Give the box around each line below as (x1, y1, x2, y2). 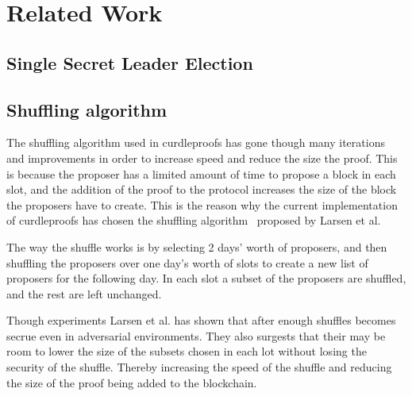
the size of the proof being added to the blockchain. (6, 374, 257, 390)
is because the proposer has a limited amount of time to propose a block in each (6, 165, 396, 182)
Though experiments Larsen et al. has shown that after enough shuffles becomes (6, 312, 396, 329)
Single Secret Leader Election (6, 50, 253, 75)
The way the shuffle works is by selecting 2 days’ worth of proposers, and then (6, 238, 387, 255)
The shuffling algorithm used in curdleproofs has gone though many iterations (6, 134, 385, 151)
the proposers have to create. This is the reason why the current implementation (6, 196, 398, 213)
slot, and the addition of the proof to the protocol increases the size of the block (6, 181, 397, 198)
